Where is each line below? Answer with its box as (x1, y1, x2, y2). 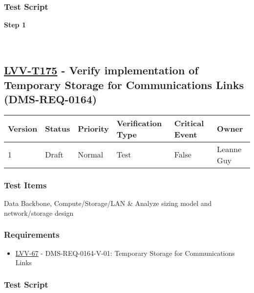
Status (45, 123, 70, 135)
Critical (174, 117, 204, 129)
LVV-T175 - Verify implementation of (4, 63, 198, 78)
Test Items (4, 179, 47, 191)
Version (8, 123, 38, 135)
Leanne (217, 143, 242, 155)
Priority (78, 123, 109, 135)
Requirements (4, 228, 60, 241)
